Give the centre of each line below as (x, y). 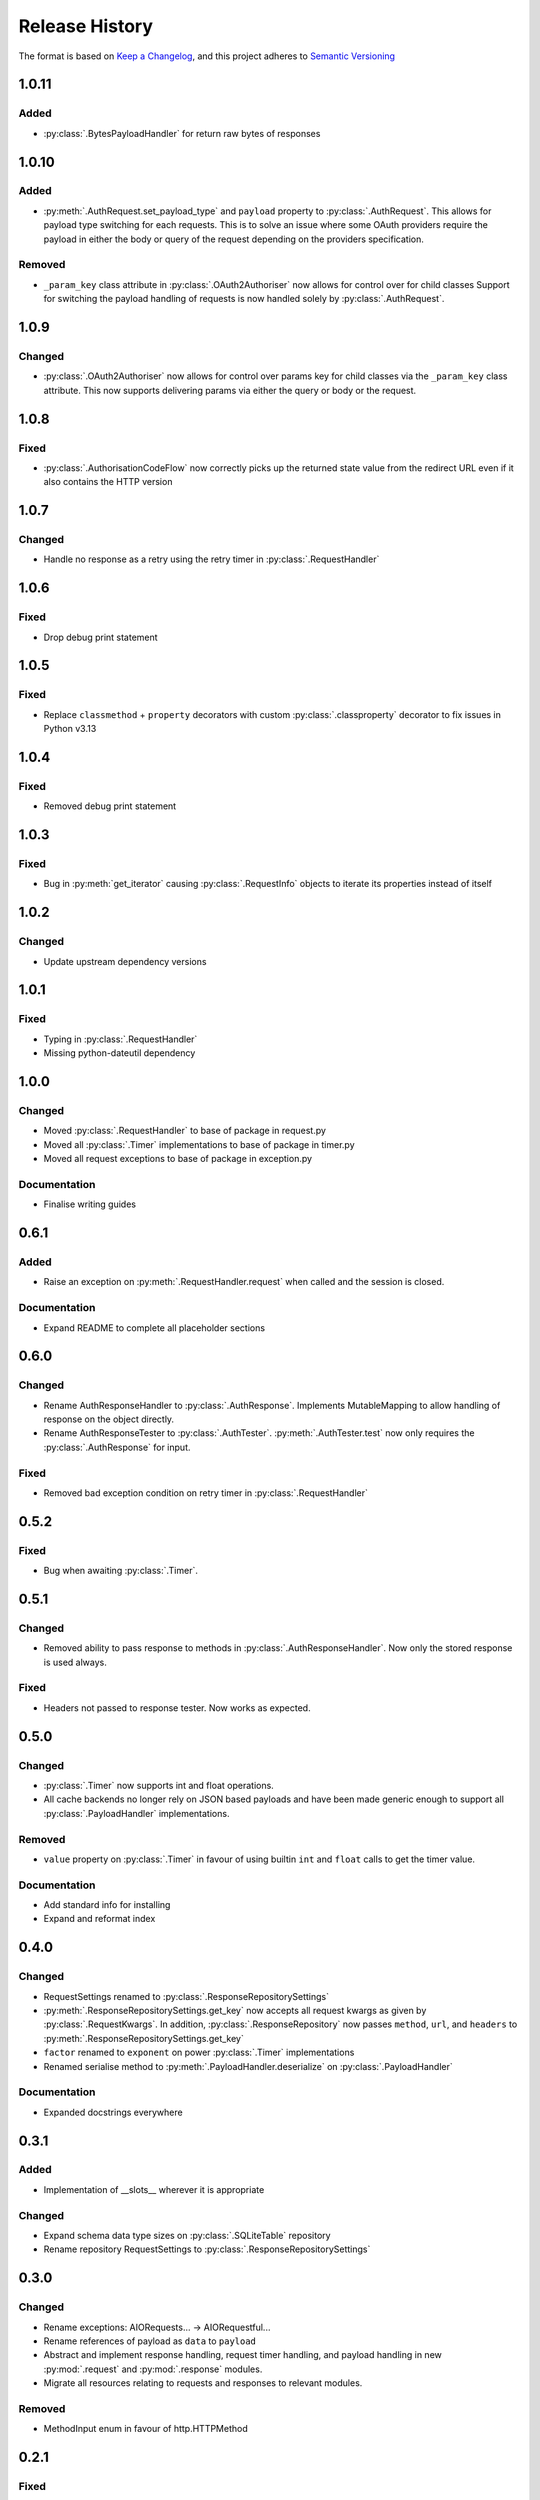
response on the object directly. (109, 1419)
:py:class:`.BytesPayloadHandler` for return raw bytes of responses (182, 133)
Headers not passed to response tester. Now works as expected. (177, 1707)
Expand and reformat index (99, 1919)
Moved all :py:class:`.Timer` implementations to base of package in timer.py (199, 1144)
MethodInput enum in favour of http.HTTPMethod (146, 2429)
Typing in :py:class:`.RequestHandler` (120, 1039)
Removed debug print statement (110, 806)
